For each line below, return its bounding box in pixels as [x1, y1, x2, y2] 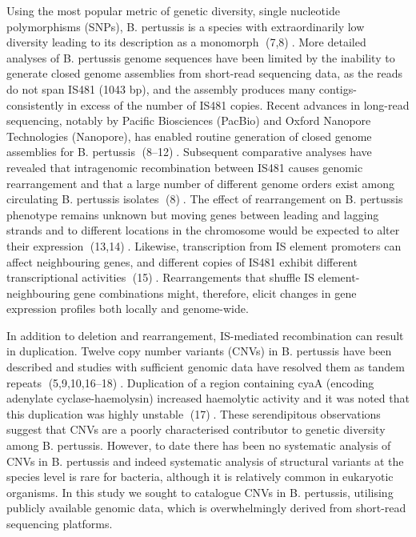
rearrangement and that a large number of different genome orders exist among [6, 174, 395, 191]
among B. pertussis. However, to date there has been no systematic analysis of [6, 437, 391, 454]
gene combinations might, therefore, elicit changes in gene [74, 284, 357, 301]
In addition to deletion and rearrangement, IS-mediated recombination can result [6, 327, 404, 343]
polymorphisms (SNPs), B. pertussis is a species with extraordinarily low [6, 18, 365, 34]
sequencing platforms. [6, 515, 113, 531]
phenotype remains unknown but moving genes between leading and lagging [6, 206, 379, 222]
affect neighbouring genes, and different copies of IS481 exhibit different [6, 253, 358, 270]
